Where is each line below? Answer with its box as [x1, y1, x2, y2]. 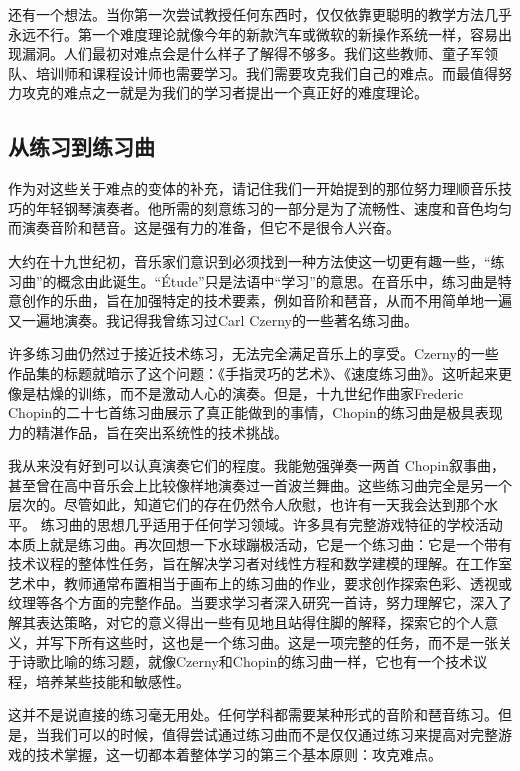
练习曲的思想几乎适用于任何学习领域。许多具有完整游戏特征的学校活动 [40, 514, 503, 535]
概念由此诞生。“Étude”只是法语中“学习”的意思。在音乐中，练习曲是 [56, 270, 498, 291]
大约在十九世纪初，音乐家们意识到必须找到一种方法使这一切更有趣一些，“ [8, 250, 491, 271]
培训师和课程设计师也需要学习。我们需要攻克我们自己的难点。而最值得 [35, 62, 498, 83]
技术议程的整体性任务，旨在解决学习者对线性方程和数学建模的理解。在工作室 [8, 553, 512, 574]
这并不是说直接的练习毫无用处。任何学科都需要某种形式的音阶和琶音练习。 [8, 704, 498, 725]
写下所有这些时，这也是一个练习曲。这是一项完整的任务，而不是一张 [49, 631, 498, 652]
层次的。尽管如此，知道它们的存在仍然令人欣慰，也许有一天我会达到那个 [8, 494, 484, 515]
